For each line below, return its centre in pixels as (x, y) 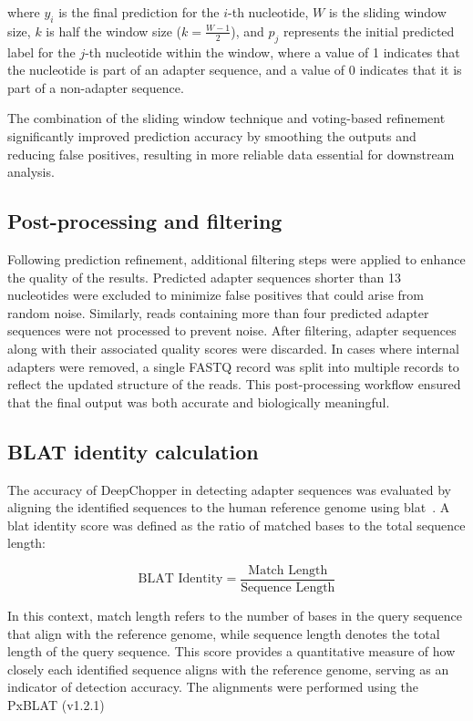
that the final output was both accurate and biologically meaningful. (199, 402)
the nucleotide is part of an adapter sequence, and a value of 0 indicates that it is (235, 70)
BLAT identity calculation (133, 451)
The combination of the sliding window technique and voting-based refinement (226, 118)
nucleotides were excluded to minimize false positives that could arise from (216, 295)
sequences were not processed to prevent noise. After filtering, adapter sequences (232, 330)
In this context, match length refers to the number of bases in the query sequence (235, 615)
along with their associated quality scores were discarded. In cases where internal (233, 348)
